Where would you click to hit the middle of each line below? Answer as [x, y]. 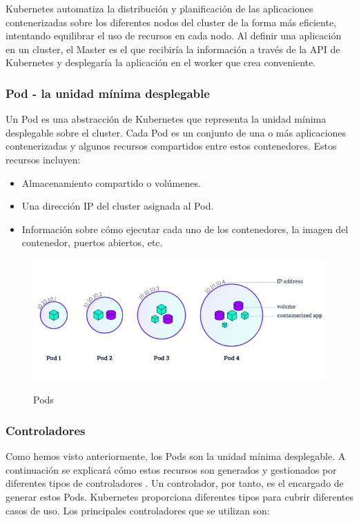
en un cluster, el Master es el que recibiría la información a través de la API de [173, 49]
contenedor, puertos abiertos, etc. [92, 242]
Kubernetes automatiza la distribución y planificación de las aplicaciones [159, 8]
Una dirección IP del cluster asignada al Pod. [118, 206]
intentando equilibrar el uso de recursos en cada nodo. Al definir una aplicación [174, 36]
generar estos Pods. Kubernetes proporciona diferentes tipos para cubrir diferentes [179, 496]
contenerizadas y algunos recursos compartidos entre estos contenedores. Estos [171, 146]
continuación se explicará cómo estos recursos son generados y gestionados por [171, 469]
